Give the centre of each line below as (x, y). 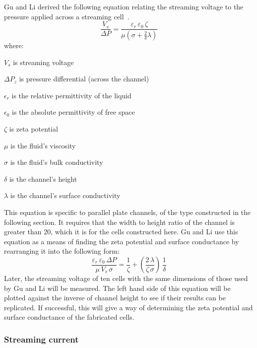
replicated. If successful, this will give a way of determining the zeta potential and (128, 307)
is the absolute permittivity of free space (73, 112)
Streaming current (41, 339)
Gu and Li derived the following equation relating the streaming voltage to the (124, 6)
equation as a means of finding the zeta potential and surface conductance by (122, 241)
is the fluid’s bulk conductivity (57, 162)
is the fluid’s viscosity (43, 145)
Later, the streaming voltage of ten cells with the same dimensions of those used (126, 278)
